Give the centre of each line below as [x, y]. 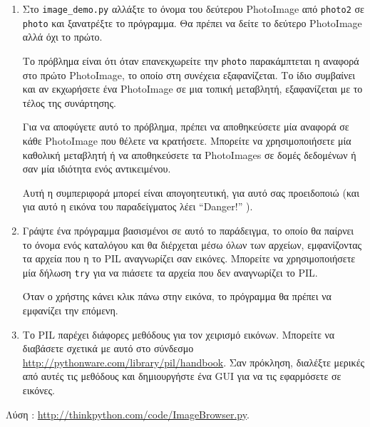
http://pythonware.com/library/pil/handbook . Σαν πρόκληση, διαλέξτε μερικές [194, 362]
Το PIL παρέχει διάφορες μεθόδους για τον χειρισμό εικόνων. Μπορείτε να [179, 334]
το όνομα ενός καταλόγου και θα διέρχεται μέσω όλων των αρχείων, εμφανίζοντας [192, 244]
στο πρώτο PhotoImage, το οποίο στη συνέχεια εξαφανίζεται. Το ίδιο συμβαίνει [189, 74]
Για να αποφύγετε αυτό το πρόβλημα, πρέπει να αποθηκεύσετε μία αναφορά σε [186, 127]
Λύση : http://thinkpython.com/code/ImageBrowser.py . [128, 414]
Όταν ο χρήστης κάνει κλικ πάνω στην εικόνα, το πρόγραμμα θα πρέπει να [177, 296]
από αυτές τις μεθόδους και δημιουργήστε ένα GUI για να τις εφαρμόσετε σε [182, 376]
